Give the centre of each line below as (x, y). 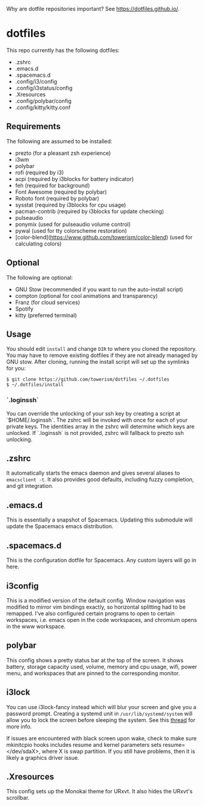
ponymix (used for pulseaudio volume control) (73, 224)
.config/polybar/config (43, 101)
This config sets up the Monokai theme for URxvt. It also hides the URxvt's (100, 791)
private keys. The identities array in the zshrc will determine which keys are (100, 426)
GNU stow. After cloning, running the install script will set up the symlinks (98, 362)
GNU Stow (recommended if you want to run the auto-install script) (99, 289)
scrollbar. (18, 798)
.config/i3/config (36, 81)
